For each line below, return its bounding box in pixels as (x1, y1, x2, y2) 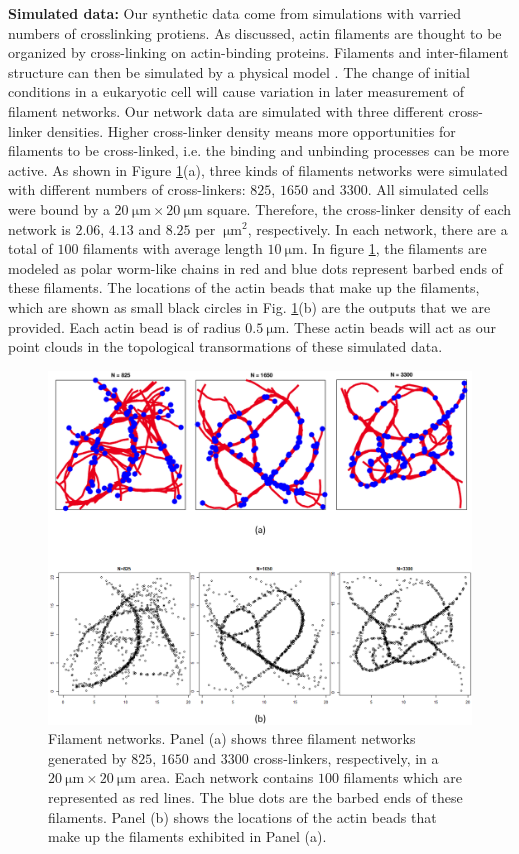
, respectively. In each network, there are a (247, 218, 508, 239)
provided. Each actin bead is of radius (8, 316, 241, 337)
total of (8, 238, 53, 259)
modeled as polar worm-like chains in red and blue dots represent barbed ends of (8, 257, 503, 278)
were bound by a (8, 198, 110, 219)
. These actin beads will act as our (285, 316, 497, 337)
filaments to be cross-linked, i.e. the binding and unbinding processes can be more (8, 140, 510, 161)
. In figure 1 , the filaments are (303, 238, 487, 259)
